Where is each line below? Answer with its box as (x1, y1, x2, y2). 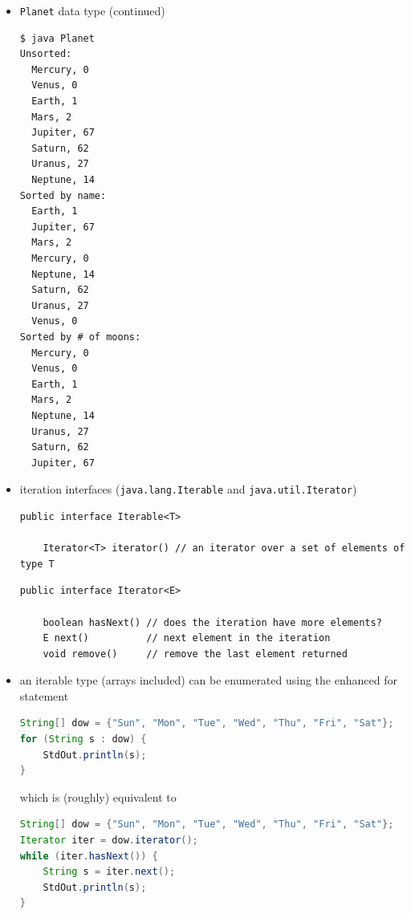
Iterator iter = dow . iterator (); (19, 835, 198, 847)
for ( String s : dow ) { (19, 733, 147, 745)
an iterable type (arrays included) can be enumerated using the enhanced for (19, 672, 397, 689)
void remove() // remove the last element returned (43, 648, 348, 660)
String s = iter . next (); (43, 866, 176, 878)
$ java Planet (19, 32, 95, 44)
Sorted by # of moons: (19, 331, 141, 343)
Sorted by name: (19, 189, 107, 201)
